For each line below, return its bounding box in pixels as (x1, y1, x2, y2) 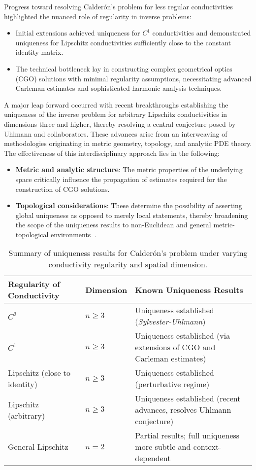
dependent (135, 452, 171, 464)
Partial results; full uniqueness (135, 430, 240, 441)
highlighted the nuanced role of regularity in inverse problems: (4, 11, 192, 21)
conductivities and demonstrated (152, 28, 251, 38)
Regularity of (8, 278, 60, 290)
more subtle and (135, 441, 191, 453)
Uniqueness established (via (135, 330, 230, 342)
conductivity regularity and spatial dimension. (48, 258, 208, 270)
